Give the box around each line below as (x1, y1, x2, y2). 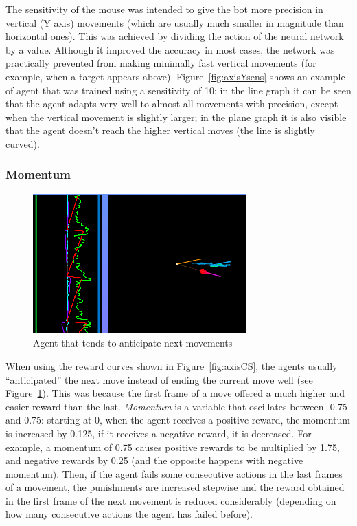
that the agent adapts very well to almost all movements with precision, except (5, 96, 338, 111)
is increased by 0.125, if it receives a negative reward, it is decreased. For (5, 426, 312, 440)
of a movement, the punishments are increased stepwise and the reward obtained (5, 480, 345, 494)
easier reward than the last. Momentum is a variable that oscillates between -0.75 (5, 399, 347, 413)
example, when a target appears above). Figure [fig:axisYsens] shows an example (5, 69, 345, 83)
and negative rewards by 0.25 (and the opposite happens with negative (5, 453, 303, 468)
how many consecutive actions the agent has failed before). (5, 507, 253, 521)
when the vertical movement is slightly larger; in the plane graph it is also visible (5, 109, 347, 124)
